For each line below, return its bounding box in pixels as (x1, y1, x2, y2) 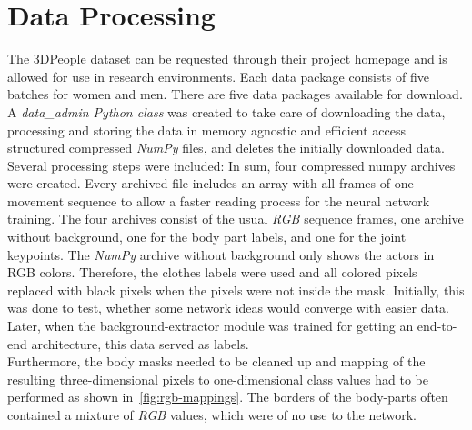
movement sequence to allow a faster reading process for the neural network (7, 191, 430, 210)
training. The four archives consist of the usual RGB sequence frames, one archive (7, 209, 464, 228)
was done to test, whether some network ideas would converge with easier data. (7, 298, 449, 317)
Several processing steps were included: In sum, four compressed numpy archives (7, 155, 456, 175)
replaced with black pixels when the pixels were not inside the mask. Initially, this (7, 280, 465, 299)
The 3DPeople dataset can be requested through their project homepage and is (7, 49, 447, 68)
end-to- (417, 316, 457, 335)
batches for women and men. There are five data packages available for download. (7, 85, 463, 104)
